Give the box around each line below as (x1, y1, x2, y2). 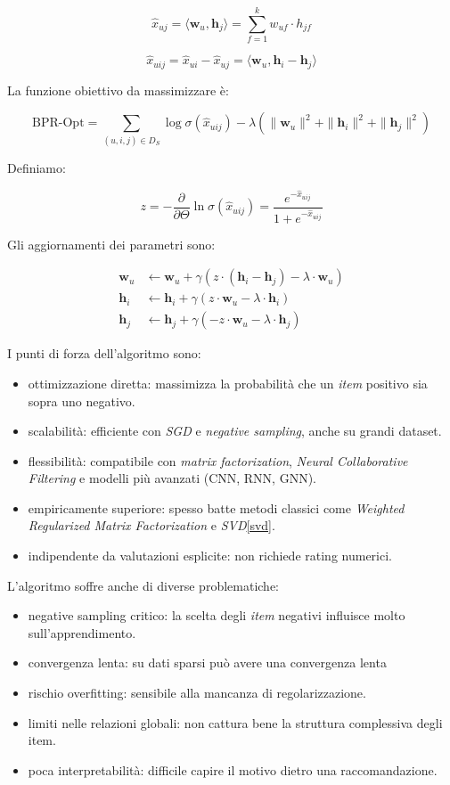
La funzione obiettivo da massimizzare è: (7, 80, 229, 99)
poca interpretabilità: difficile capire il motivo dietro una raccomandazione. (28, 760, 438, 779)
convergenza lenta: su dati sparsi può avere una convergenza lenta (28, 653, 387, 672)
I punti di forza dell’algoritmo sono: (7, 344, 201, 363)
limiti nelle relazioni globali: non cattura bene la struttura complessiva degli (28, 713, 443, 732)
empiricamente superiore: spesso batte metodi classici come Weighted (28, 498, 405, 517)
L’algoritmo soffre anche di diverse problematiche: (7, 576, 279, 594)
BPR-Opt (32, 117, 85, 130)
